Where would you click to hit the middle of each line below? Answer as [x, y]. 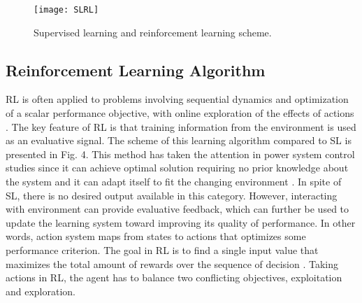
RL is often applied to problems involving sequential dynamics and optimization [177, 99]
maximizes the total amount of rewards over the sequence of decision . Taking [172, 263]
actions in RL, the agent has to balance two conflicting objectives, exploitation [174, 277]
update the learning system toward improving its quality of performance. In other [181, 222]
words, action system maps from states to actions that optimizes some [156, 236]
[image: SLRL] [66, 10]
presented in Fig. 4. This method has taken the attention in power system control [180, 154]
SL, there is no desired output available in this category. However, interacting [172, 195]
